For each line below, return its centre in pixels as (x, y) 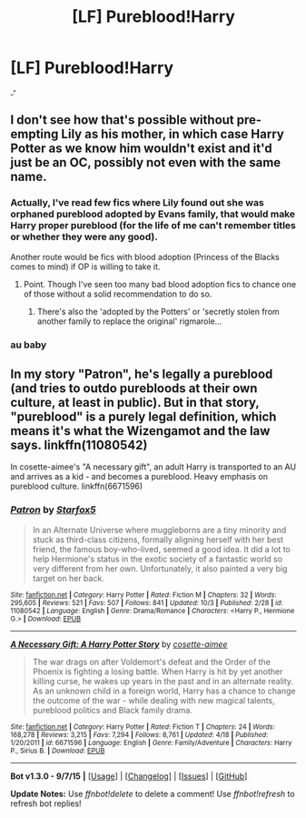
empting (35, 134)
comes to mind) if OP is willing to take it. (85, 267)
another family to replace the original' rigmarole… (129, 321)
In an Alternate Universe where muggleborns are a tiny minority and (159, 530)
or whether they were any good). (84, 237)
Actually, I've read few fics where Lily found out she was (137, 203)
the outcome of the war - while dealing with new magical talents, (153, 700)
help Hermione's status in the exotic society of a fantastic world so (158, 559)
